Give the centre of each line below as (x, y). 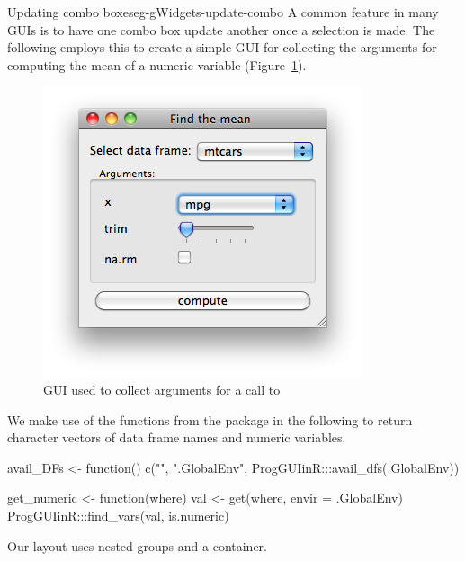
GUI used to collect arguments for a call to (162, 389)
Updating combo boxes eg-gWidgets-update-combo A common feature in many (223, 12)
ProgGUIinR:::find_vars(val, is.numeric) (118, 515)
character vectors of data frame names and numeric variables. (177, 437)
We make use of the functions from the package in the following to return (210, 419)
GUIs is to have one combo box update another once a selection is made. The (221, 29)
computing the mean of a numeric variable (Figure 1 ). (157, 64)
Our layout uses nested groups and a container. (137, 545)
